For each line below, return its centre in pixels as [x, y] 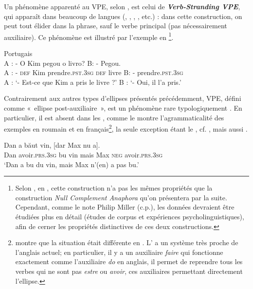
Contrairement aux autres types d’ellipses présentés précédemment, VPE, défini [123, 98]
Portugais [18, 53]
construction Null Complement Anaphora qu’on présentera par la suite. [121, 197]
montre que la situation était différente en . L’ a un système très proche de [127, 242]
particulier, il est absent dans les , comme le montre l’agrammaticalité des [114, 117]
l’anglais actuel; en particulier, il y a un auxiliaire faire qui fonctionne [119, 252]
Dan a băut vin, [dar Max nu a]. [52, 145]
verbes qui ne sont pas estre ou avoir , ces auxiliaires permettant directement [129, 271]
